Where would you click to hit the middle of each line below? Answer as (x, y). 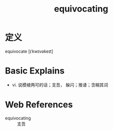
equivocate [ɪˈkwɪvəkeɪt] (29, 51)
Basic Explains (35, 71)
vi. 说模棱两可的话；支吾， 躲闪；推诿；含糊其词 (60, 85)
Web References (39, 105)
